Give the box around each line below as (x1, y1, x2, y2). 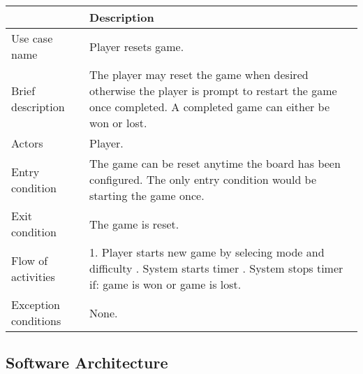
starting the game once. (89, 187, 205, 203)
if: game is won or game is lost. (89, 276, 242, 292)
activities (11, 268, 55, 285)
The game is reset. (89, 215, 179, 232)
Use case (11, 30, 53, 46)
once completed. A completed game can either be (89, 99, 330, 115)
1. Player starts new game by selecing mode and (89, 244, 325, 260)
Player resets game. (89, 38, 184, 55)
